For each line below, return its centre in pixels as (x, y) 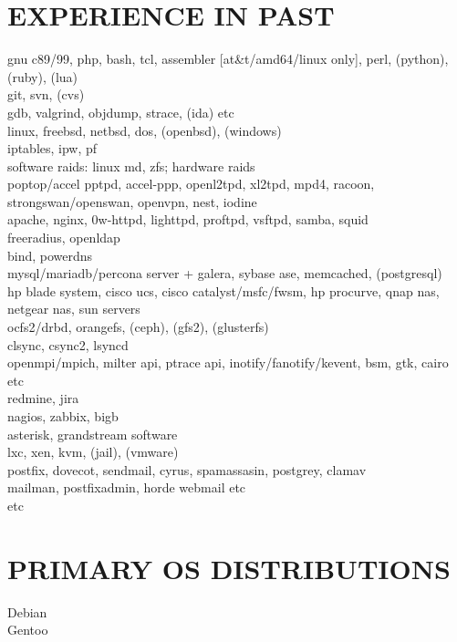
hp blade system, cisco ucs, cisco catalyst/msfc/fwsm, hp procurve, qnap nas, (223, 290)
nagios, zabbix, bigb (63, 416)
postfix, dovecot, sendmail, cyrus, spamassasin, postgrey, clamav (187, 469)
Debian (27, 611)
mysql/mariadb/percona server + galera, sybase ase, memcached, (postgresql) (225, 273)
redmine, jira (43, 398)
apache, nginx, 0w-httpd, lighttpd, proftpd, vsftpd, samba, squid (188, 219)
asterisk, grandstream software (93, 434)
